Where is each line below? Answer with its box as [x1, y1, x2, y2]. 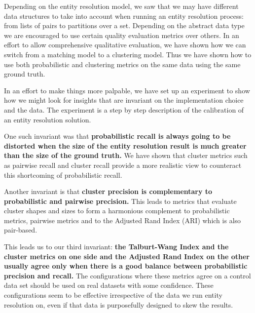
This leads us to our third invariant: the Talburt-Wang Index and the [4, 241, 229, 252]
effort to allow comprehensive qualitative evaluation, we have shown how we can [4, 39, 246, 50]
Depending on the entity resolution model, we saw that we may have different [4, 1, 239, 11]
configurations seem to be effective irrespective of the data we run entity [4, 290, 222, 300]
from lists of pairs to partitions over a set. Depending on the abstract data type [4, 20, 245, 31]
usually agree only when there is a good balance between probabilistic [4, 261, 248, 271]
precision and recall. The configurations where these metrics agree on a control [4, 270, 251, 280]
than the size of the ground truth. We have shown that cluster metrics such [4, 150, 248, 160]
